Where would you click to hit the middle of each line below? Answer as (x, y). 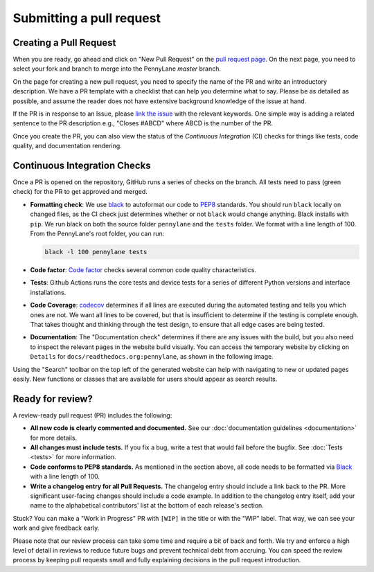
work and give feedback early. (56, 528)
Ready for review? (53, 399)
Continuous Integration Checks (82, 166)
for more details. (54, 438)
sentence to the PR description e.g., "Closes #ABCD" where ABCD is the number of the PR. (143, 123)
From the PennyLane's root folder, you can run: (97, 234)
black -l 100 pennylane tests (96, 252)
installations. (48, 292)
